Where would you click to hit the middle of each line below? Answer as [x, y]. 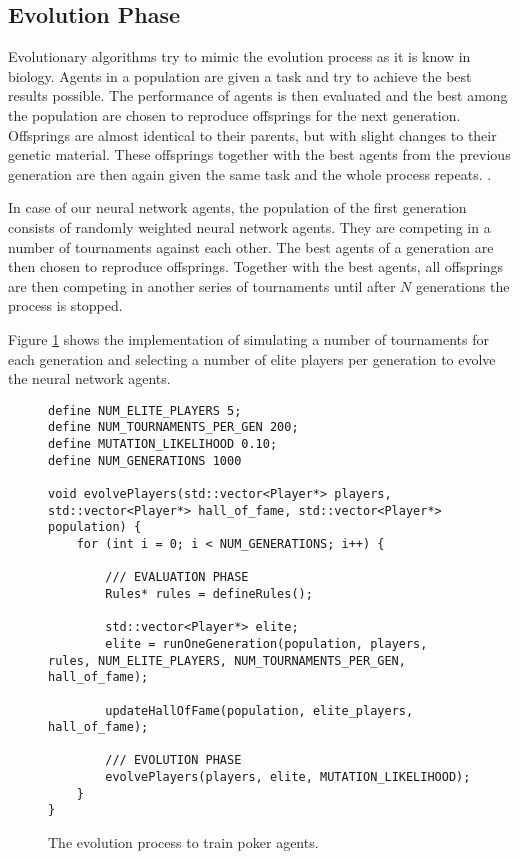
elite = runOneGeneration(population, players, [266, 643]
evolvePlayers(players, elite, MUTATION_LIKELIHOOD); [288, 777]
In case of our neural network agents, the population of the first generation [237, 207]
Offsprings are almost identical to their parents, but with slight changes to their [252, 134]
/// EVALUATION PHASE [177, 577]
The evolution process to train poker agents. [183, 842]
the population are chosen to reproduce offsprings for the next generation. [234, 114]
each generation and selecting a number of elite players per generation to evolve [252, 358]
